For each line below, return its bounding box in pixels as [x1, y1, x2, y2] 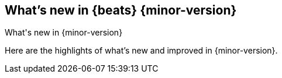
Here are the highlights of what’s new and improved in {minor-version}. [5, 45, 278, 56]
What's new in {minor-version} [5, 27, 123, 38]
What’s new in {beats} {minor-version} [5, 3, 237, 17]
